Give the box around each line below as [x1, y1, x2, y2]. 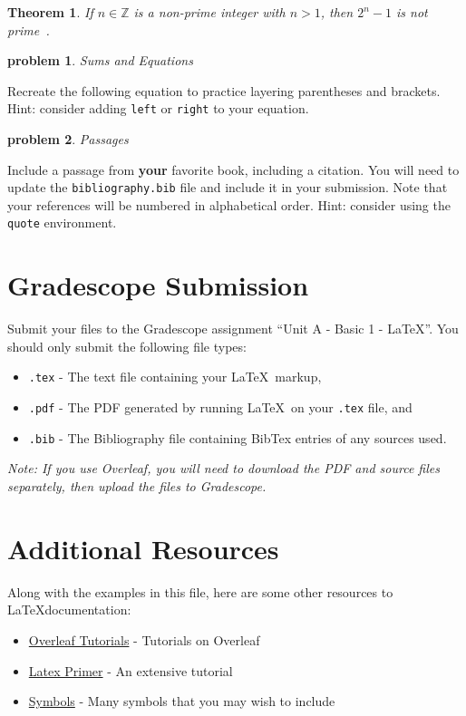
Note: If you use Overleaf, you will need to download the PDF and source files [7, 459, 440, 478]
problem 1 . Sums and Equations [7, 51, 193, 70]
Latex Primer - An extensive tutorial [28, 661, 233, 680]
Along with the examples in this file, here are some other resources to [7, 582, 393, 601]
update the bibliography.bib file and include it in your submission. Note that [7, 178, 448, 197]
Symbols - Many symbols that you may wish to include [28, 692, 335, 711]
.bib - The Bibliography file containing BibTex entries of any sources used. [28, 428, 447, 447]
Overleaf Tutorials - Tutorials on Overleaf [28, 630, 260, 649]
